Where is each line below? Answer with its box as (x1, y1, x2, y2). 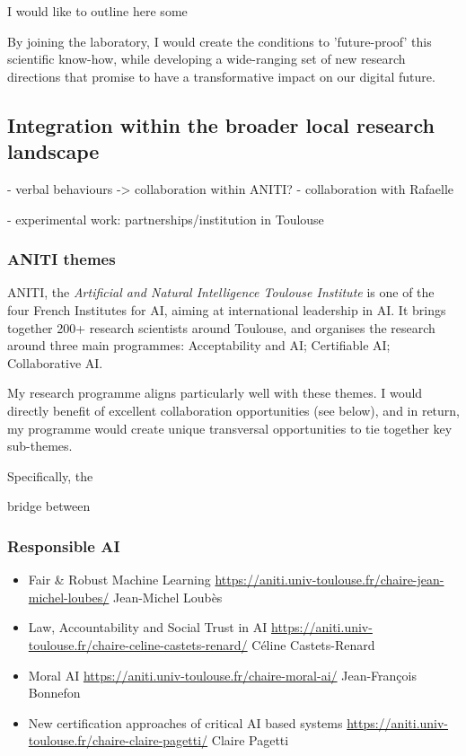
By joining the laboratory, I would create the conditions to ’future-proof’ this (7, 31, 432, 50)
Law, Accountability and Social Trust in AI (28, 618, 268, 637)
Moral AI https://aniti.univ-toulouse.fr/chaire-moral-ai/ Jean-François (28, 665, 417, 684)
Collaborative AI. (7, 353, 103, 372)
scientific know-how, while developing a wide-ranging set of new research (7, 49, 406, 68)
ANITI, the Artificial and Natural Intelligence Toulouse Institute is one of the (7, 283, 435, 302)
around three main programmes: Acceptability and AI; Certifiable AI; (7, 336, 391, 355)
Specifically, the (7, 466, 93, 485)
